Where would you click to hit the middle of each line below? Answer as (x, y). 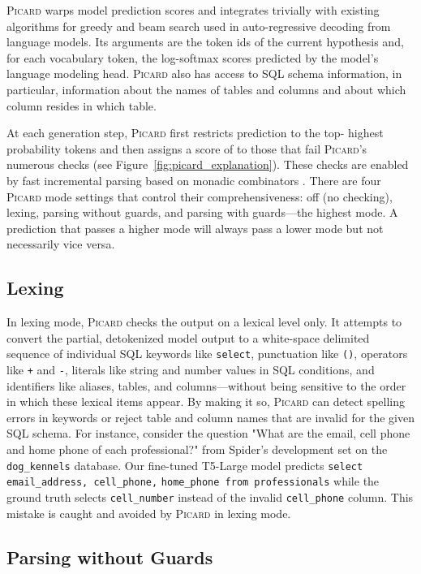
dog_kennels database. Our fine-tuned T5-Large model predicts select (185, 465)
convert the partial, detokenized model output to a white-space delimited (188, 337)
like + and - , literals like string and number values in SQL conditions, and (191, 369)
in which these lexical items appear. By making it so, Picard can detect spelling (206, 401)
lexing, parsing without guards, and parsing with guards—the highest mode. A (202, 212)
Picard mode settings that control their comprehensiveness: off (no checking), (200, 196)
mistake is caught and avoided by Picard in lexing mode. (149, 513)
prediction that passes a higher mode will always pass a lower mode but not (195, 228)
